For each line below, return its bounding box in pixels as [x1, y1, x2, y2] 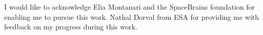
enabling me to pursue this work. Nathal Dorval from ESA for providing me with [4, 11, 259, 22]
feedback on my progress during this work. [4, 21, 137, 32]
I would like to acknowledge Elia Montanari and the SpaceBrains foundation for [4, 2, 255, 12]
